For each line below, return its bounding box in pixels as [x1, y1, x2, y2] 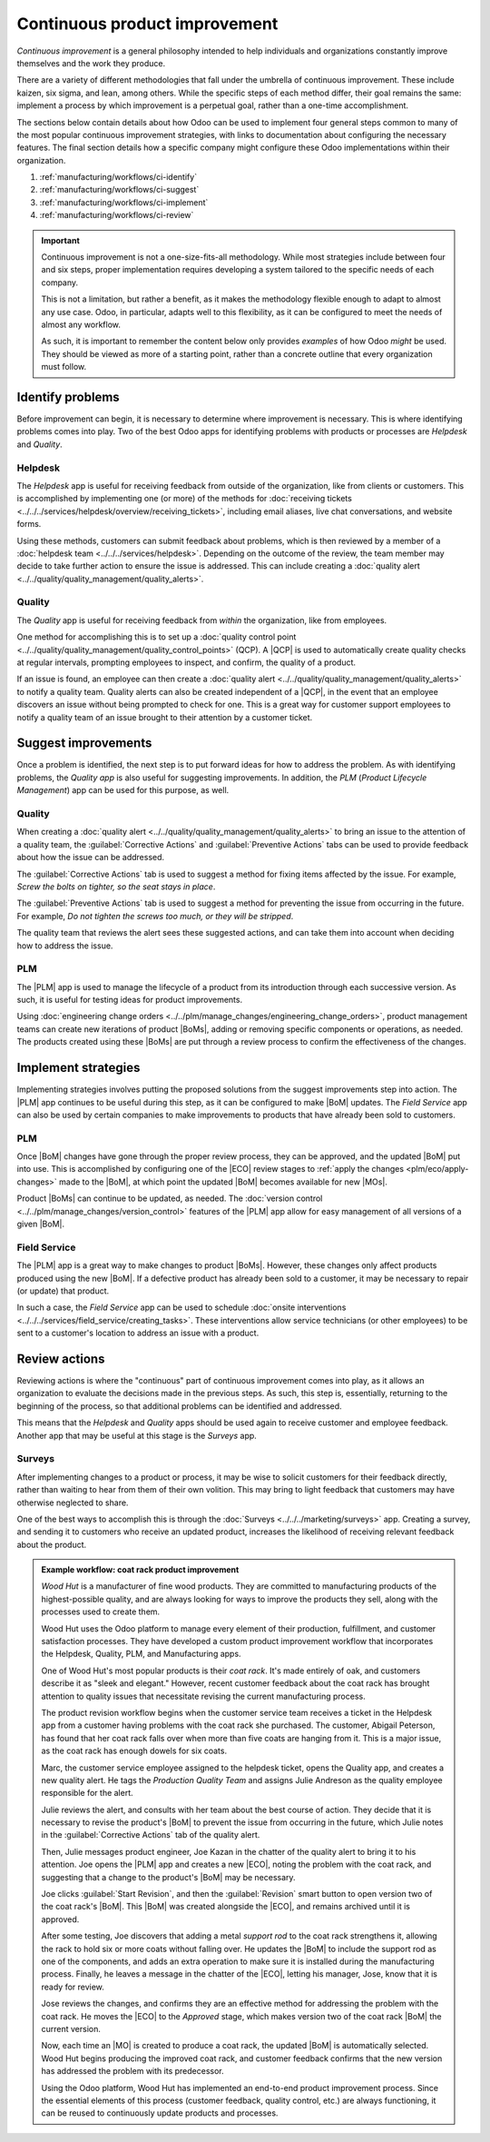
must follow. [41, 362, 86, 372]
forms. [16, 519, 42, 530]
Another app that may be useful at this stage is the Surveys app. [16, 1430, 258, 1441]
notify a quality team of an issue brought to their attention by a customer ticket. [16, 711, 313, 722]
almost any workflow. [41, 319, 122, 330]
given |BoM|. [16, 1218, 65, 1230]
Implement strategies [16, 1060, 141, 1076]
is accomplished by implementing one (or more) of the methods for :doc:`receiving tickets [16, 493, 353, 504]
